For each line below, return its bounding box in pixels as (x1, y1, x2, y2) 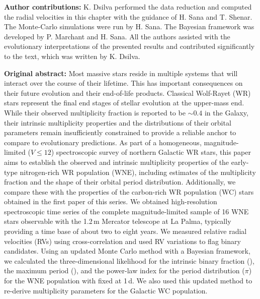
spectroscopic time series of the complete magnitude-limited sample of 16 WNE (4, 206, 249, 216)
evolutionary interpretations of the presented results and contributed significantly (4, 41, 255, 51)
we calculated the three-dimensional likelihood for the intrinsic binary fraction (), (4, 255, 254, 266)
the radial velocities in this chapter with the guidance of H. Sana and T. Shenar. (4, 11, 252, 22)
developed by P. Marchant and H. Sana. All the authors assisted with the (4, 31, 230, 41)
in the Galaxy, (204, 107, 248, 117)
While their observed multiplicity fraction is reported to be (4, 107, 186, 117)
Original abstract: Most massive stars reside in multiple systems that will (4, 68, 238, 78)
